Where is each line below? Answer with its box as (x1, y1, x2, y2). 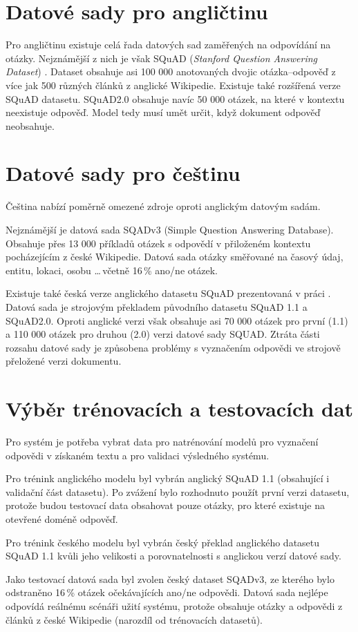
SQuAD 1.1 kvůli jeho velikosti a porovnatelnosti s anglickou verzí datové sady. (6, 548, 341, 563)
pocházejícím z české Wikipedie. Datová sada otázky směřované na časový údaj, (6, 249, 343, 264)
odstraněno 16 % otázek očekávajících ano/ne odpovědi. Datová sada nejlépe (6, 585, 328, 600)
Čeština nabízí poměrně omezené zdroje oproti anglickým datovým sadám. (6, 199, 321, 213)
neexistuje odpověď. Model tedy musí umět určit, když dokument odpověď (6, 105, 321, 119)
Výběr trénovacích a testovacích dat (6, 394, 354, 423)
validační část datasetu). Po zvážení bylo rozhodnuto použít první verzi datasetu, (6, 484, 350, 499)
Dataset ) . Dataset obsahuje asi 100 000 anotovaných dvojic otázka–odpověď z (6, 64, 336, 79)
